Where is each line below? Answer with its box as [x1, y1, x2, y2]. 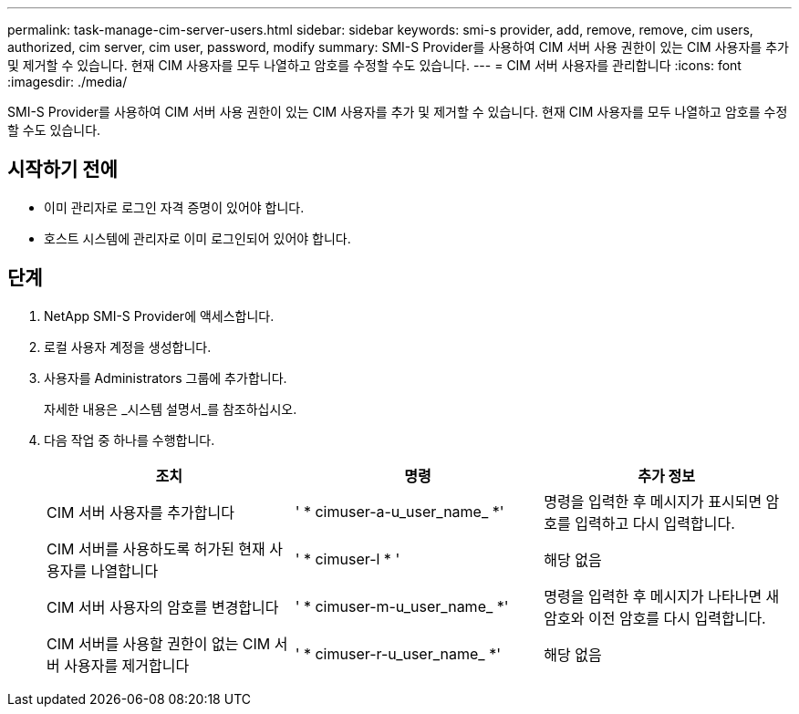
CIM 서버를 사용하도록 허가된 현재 [47, 539, 265, 558]
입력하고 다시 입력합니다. [575, 513, 735, 533]
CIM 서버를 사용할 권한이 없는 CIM [47, 634, 271, 653]
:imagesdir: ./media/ [7, 74, 128, 89]
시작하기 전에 [7, 158, 118, 181]
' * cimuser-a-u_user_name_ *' [295, 502, 504, 521]
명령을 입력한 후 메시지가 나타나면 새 [544, 586, 780, 605]
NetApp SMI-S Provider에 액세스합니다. [44, 307, 275, 324]
